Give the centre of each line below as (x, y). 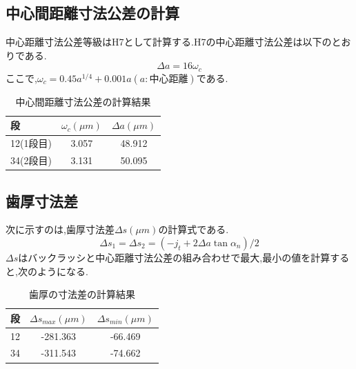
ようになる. (62, 271)
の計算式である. (194, 229)
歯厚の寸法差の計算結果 (82, 294)
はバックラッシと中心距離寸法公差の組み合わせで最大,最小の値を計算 (174, 258)
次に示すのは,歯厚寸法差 (60, 229)
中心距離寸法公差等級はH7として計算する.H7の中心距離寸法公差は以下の (169, 42)
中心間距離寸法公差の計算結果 (83, 101)
